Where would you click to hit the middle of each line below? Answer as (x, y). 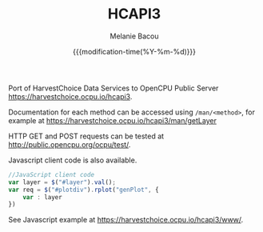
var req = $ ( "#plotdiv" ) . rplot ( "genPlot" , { (84, 190)
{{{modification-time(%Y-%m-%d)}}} (134, 51)
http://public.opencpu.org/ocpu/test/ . (70, 144)
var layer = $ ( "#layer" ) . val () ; (62, 182)
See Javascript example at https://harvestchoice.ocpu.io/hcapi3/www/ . (126, 220)
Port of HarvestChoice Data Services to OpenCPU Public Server (114, 88)
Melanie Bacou (134, 36)
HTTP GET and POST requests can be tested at (86, 136)
